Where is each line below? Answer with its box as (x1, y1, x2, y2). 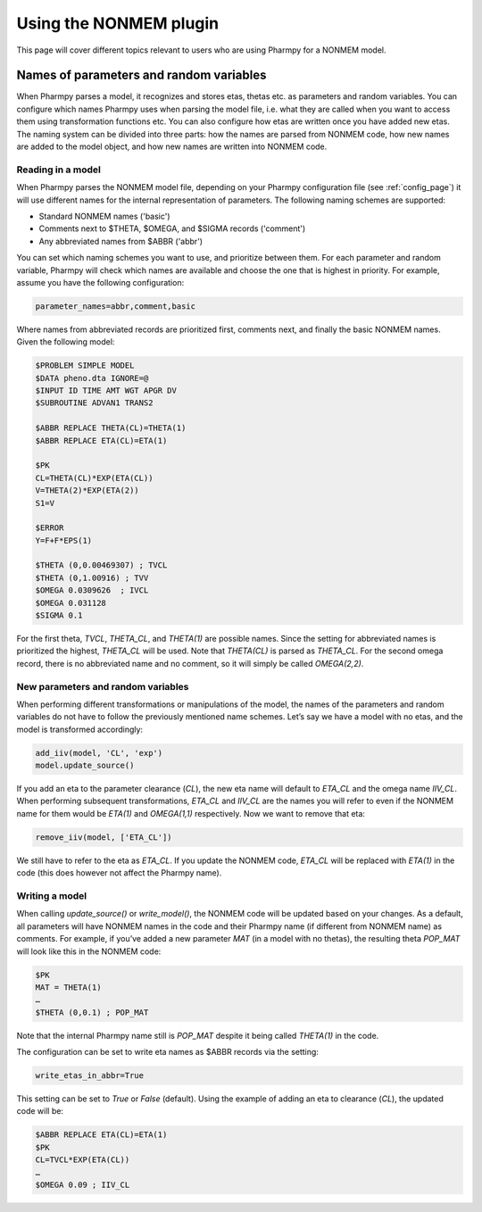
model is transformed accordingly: (16, 724, 143, 735)
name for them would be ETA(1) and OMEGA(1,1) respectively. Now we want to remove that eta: (16, 808, 366, 818)
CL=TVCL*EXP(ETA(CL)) (35, 1155, 130, 1165)
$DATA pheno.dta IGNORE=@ (35, 373, 149, 383)
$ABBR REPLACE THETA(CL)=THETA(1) (35, 423, 187, 433)
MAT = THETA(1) (35, 982, 102, 992)
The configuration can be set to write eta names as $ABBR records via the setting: (16, 1047, 319, 1058)
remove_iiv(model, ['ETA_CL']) (35, 832, 173, 843)
